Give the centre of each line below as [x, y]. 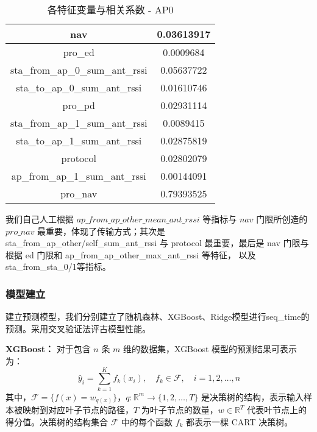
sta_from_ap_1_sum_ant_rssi [79, 123]
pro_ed [79, 52]
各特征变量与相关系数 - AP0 [110, 9]
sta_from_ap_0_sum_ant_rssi [79, 70]
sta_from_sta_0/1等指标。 [58, 267]
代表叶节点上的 [277, 410]
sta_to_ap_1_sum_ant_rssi [79, 140]
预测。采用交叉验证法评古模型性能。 [78, 328]
